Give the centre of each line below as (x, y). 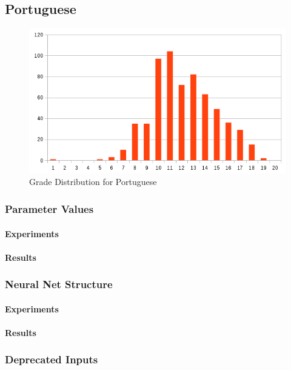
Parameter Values (49, 208)
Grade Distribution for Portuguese (93, 182)
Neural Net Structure (59, 284)
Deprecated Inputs (52, 359)
